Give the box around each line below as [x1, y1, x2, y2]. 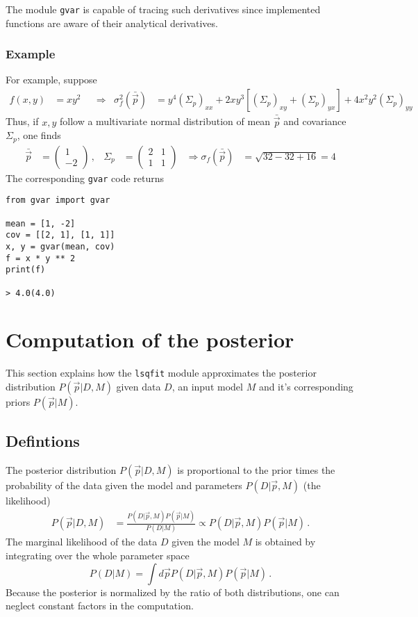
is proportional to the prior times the [177, 463, 335, 477]
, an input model [172, 379, 243, 393]
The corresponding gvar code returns [6, 170, 165, 185]
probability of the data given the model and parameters [6, 478, 242, 493]
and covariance [283, 114, 346, 129]
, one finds [17, 128, 61, 142]
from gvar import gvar [6, 195, 110, 206]
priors [6, 394, 31, 409]
